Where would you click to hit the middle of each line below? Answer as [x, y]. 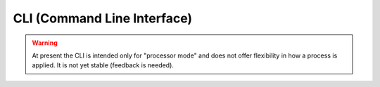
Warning [45, 43]
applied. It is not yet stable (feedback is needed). [103, 65]
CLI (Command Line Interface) [103, 18]
